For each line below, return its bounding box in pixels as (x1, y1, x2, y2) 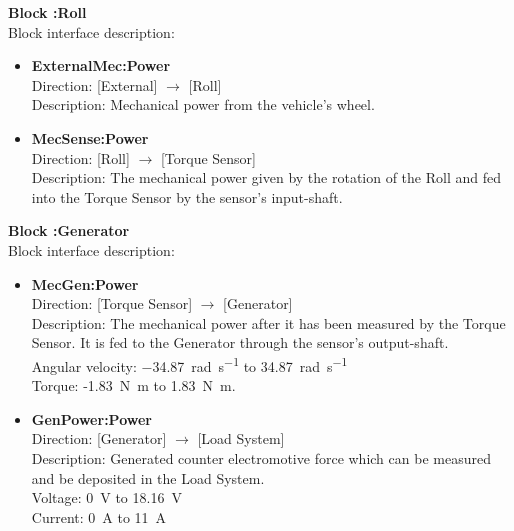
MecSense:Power (31, 127, 149, 148)
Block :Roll (8, 2, 87, 22)
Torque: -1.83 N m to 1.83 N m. (31, 375, 236, 396)
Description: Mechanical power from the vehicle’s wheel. (31, 94, 375, 115)
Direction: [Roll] (31, 147, 130, 168)
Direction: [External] (31, 74, 158, 95)
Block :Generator (8, 220, 130, 241)
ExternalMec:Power (31, 55, 171, 76)
